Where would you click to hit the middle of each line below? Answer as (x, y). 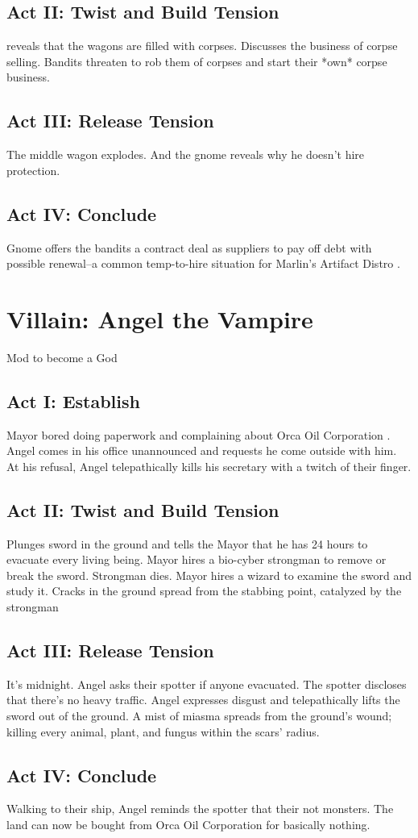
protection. (33, 170)
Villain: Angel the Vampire (160, 318)
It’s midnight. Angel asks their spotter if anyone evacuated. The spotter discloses (207, 684)
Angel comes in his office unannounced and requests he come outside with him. (202, 450)
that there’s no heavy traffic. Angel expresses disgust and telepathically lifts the (203, 700)
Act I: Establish (73, 400)
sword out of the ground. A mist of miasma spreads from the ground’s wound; (199, 716)
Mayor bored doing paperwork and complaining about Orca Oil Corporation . (199, 434)
